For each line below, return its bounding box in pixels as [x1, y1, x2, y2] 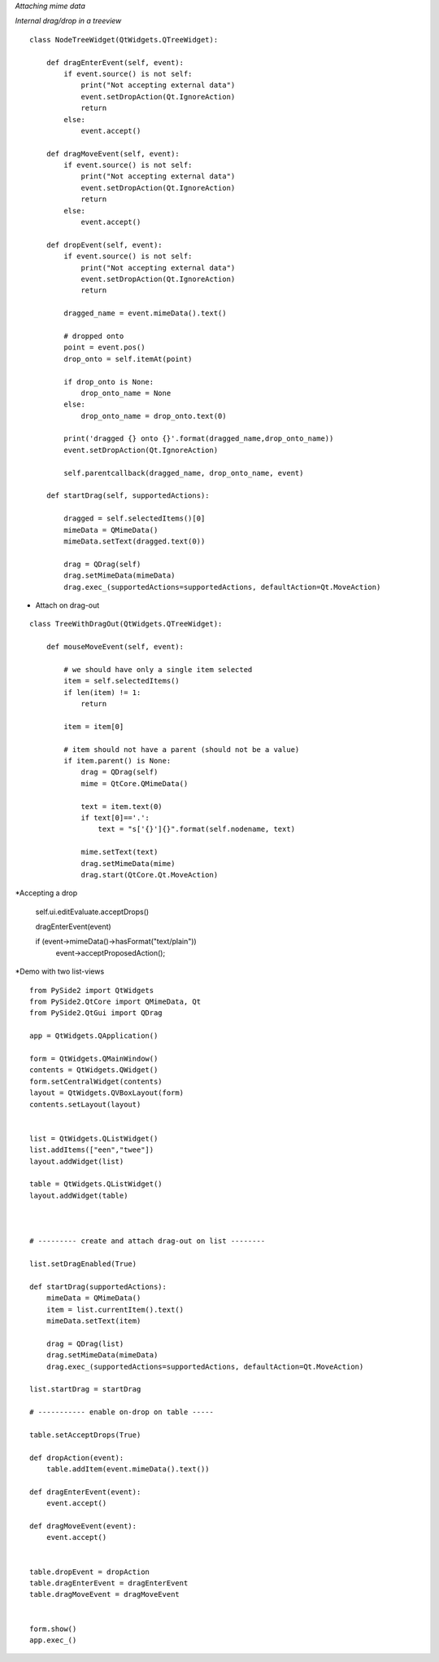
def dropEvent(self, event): [46, 240, 163, 249]
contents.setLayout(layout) [29, 1100, 141, 1109]
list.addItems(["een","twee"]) [29, 1145, 154, 1154]
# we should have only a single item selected [63, 665, 253, 674]
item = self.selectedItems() [63, 676, 180, 686]
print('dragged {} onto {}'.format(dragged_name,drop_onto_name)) [63, 434, 334, 443]
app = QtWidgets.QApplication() [29, 1031, 159, 1040]
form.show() [29, 1624, 77, 1633]
